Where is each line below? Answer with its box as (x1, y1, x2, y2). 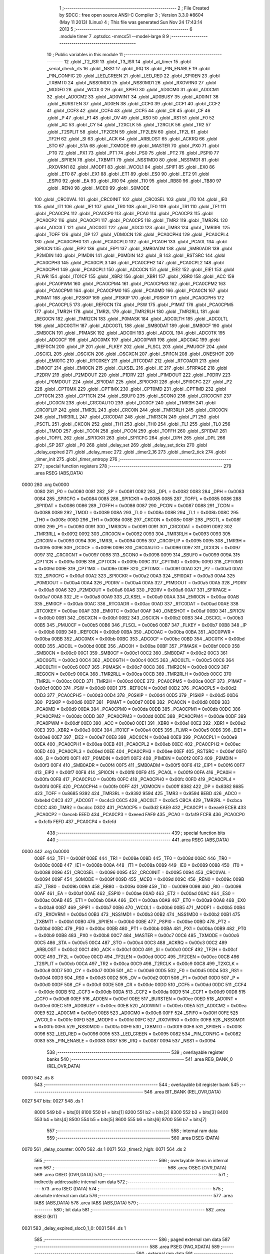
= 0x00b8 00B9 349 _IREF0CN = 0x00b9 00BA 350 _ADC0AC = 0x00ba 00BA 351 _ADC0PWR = (34, 629, 235, 635)
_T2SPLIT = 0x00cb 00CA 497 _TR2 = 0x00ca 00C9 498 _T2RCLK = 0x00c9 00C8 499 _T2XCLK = (34, 961, 239, 967)
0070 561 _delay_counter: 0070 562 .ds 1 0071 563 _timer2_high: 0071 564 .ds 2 (21, 1146, 186, 1152)
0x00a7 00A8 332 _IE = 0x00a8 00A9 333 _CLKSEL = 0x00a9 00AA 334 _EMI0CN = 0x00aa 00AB (34, 594, 239, 600)
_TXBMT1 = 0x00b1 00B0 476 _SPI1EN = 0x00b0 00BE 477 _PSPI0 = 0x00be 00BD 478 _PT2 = (34, 918, 231, 924)
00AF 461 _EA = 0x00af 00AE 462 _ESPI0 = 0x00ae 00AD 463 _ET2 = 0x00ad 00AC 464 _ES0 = (34, 890, 235, 896)
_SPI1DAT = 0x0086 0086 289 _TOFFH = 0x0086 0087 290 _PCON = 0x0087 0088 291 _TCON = (34, 502, 234, 509)
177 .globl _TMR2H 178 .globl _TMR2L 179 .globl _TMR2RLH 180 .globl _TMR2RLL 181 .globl (34, 308, 220, 315)
